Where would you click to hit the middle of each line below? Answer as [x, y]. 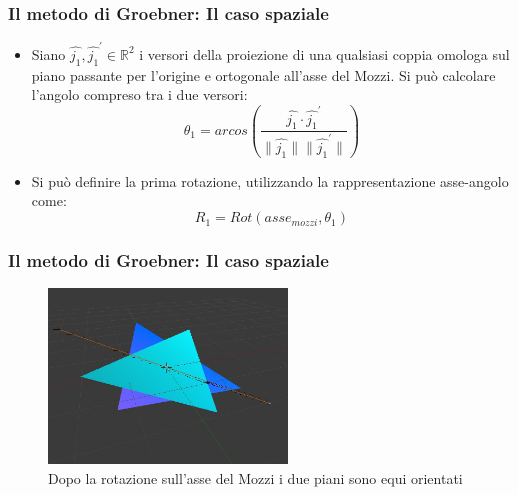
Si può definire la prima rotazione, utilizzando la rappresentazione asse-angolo [270, 180]
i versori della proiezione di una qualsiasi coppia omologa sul [324, 53]
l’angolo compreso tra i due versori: [139, 94]
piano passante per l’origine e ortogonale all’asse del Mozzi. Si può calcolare [263, 74]
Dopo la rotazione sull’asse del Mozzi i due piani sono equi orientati [255, 477]
